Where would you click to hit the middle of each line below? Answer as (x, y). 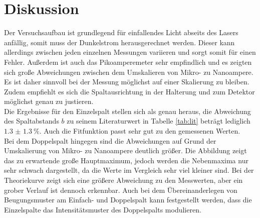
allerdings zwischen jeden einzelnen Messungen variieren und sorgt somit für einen (130, 52)
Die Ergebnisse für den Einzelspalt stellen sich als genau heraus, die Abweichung (127, 111)
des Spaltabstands (32, 121)
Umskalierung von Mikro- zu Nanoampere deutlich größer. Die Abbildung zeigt (125, 150)
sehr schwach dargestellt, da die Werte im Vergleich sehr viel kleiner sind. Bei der (129, 170)
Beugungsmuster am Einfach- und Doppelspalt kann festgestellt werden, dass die (128, 200)
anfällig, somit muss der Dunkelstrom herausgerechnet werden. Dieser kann (119, 42)
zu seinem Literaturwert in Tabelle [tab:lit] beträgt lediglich (159, 121)
